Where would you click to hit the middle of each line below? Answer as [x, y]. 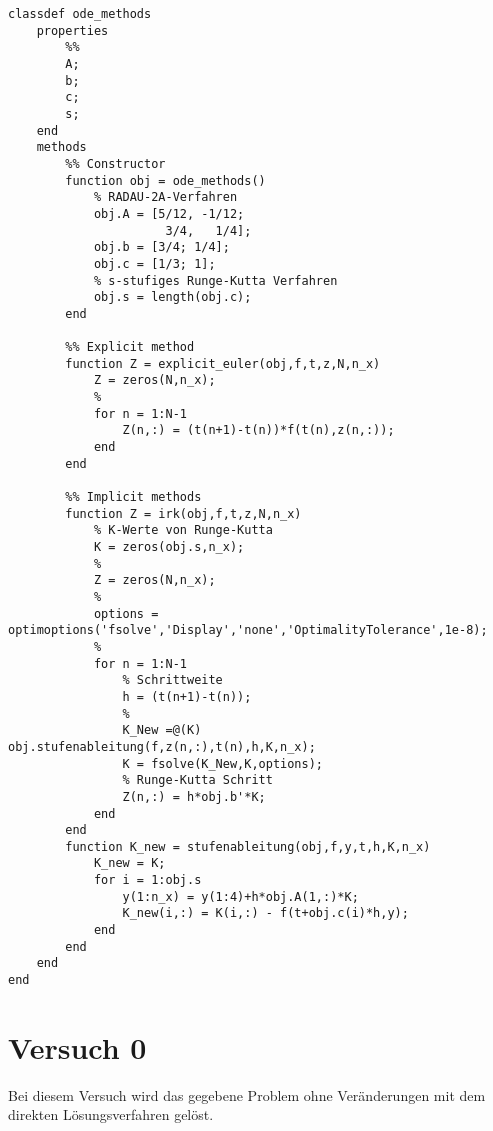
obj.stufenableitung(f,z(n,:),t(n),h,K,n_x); [162, 746]
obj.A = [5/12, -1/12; [169, 213]
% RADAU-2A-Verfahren [165, 197]
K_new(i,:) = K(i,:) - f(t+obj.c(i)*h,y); [265, 913]
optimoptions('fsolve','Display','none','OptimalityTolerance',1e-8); [248, 630]
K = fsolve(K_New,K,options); [222, 763]
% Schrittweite [172, 680]
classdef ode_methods [80, 14]
